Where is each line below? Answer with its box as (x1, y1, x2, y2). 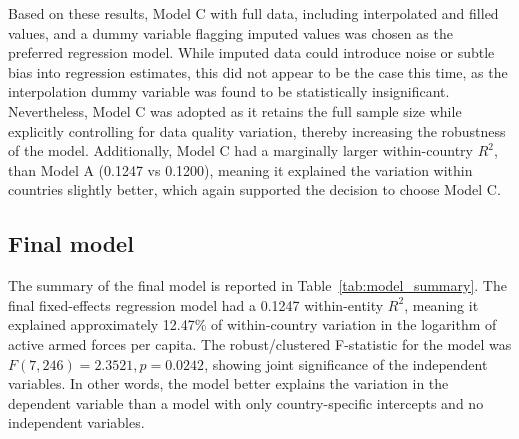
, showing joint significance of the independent (204, 353, 488, 374)
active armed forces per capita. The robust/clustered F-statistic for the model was (8, 333, 512, 354)
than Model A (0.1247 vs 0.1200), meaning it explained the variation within (8, 159, 473, 180)
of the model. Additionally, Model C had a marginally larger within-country (8, 140, 473, 161)
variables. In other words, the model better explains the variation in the (8, 373, 449, 394)
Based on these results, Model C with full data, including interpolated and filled (8, 3, 499, 23)
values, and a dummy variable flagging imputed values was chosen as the (8, 22, 453, 43)
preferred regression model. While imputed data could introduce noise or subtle (8, 42, 495, 63)
